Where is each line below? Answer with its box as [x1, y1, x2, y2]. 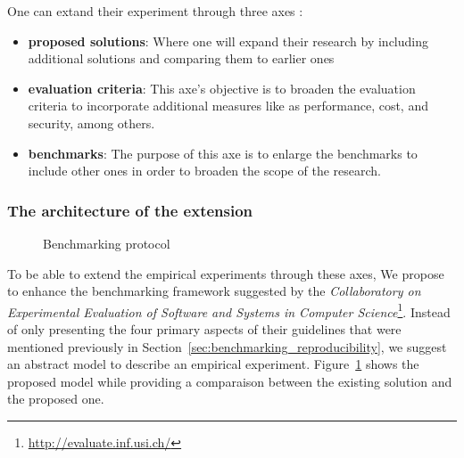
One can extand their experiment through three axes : [7, 2, 303, 20]
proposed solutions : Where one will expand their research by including [28, 31, 429, 50]
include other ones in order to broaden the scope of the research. [28, 161, 381, 180]
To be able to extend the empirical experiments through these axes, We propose [7, 264, 444, 282]
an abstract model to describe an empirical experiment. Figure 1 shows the [7, 355, 419, 373]
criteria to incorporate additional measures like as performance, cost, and [28, 96, 428, 115]
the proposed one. [7, 389, 104, 408]
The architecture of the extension [7, 199, 253, 221]
